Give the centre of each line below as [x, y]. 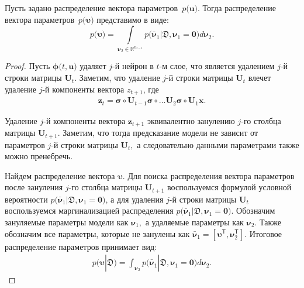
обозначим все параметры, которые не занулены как [97, 233]
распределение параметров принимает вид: [81, 246]
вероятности [26, 199]
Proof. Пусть [27, 66]
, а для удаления [134, 199]
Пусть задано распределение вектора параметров [91, 8]
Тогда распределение [239, 8]
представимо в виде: [133, 19]
